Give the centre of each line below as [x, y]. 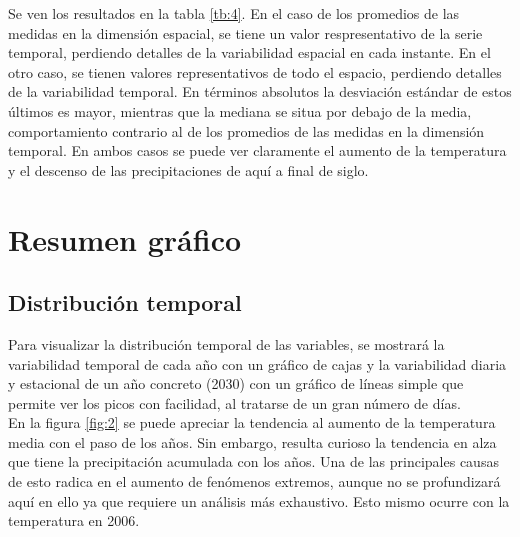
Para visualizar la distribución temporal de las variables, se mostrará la [226, 343]
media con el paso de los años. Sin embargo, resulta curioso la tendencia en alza [252, 441]
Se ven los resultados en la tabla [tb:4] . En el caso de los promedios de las [234, 13]
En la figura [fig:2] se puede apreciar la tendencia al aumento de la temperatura [252, 422]
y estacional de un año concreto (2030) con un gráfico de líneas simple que [236, 383]
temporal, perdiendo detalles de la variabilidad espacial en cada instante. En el [249, 52]
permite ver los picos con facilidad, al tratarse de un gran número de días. [234, 402]
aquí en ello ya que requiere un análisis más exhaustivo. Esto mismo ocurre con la [259, 500]
